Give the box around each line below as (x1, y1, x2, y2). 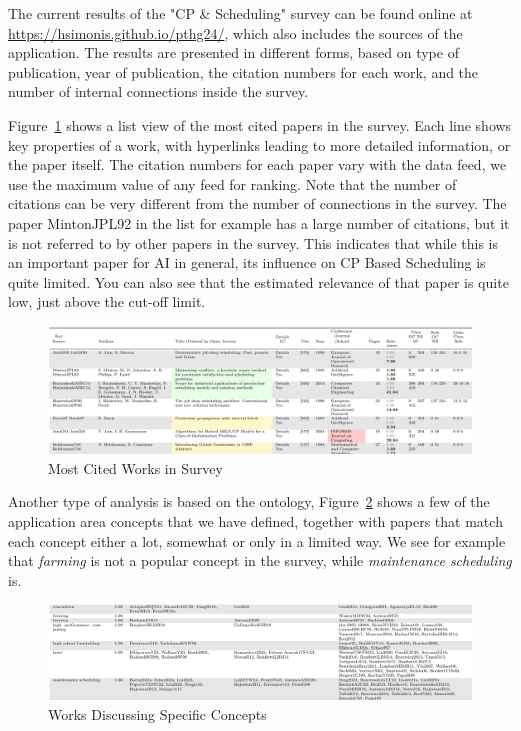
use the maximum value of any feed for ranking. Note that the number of (8, 173, 457, 194)
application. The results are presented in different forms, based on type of (8, 42, 459, 63)
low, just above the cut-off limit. (8, 291, 206, 312)
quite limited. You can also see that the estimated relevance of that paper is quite (8, 271, 509, 292)
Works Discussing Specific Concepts (48, 703, 267, 724)
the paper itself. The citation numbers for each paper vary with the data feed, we (8, 154, 507, 175)
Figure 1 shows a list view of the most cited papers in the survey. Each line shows (8, 114, 512, 135)
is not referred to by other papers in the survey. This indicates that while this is (8, 232, 498, 253)
